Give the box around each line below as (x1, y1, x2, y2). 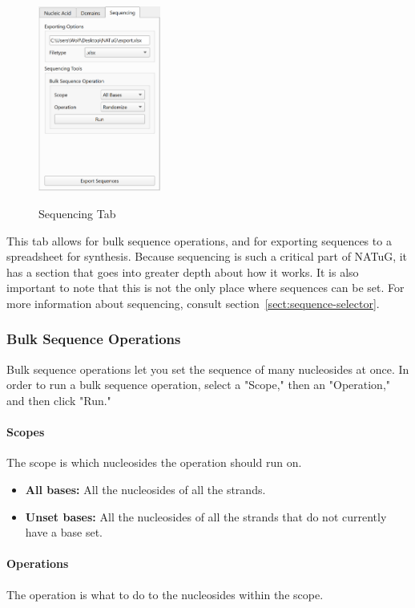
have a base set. (25, 524, 103, 541)
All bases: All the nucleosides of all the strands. (25, 480, 266, 497)
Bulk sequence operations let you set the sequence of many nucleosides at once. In (6, 360, 409, 377)
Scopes (6, 424, 45, 440)
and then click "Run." (6, 391, 111, 408)
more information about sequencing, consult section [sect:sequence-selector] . (6, 294, 380, 311)
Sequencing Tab (38, 205, 116, 221)
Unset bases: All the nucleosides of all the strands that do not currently (25, 508, 387, 525)
